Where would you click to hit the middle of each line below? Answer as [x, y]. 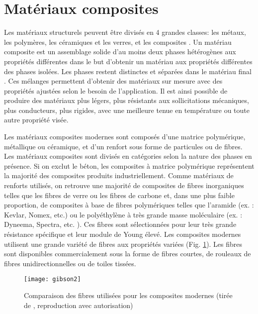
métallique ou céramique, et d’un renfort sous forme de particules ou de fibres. [123, 146]
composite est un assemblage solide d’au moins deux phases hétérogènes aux [120, 52]
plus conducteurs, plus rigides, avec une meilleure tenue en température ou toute [127, 110]
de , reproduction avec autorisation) [79, 305]
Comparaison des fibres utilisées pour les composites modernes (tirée [128, 295]
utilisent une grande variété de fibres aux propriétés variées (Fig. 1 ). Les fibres [123, 244]
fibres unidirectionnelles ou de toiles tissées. [70, 263]
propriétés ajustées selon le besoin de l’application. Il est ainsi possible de [116, 90]
